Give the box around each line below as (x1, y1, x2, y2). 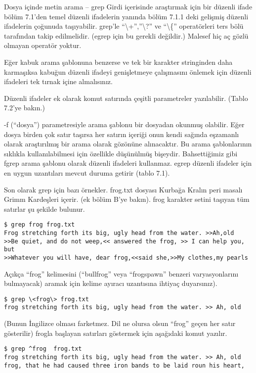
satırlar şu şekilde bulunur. (4, 203, 85, 214)
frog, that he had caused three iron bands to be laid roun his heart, (4, 362, 245, 369)
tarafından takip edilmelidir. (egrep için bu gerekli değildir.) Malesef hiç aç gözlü (4, 30, 249, 41)
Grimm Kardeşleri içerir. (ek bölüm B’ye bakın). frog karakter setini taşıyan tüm (4, 194, 250, 204)
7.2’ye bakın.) (4, 102, 45, 113)
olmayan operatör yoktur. (4, 40, 82, 50)
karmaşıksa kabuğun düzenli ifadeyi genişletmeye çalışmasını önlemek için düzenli (4, 66, 252, 77)
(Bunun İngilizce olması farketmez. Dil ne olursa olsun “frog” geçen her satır (4, 318, 236, 328)
